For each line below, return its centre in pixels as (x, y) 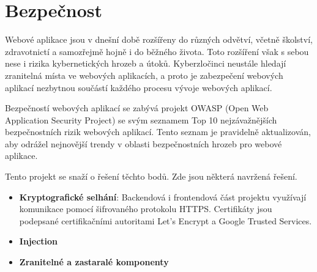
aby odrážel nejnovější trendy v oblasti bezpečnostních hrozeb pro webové (144, 143)
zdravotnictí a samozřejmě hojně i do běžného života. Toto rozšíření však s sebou (157, 51)
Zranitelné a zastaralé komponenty (94, 262)
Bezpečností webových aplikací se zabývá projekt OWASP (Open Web (137, 108)
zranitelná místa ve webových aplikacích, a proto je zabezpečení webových (144, 75)
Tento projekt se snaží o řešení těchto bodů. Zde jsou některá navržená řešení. (151, 176)
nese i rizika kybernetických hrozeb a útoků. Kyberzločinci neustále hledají (146, 63)
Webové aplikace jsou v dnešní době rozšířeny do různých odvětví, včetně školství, (159, 39)
